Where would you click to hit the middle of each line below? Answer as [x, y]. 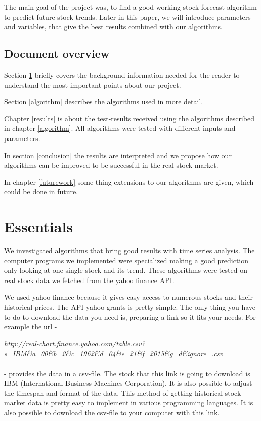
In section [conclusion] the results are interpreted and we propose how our [118, 155]
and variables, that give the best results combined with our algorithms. [113, 26]
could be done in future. [41, 192]
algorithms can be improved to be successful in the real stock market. [111, 165]
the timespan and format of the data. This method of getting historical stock [123, 393]
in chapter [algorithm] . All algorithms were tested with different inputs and [120, 128]
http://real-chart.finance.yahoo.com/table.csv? [75, 343]
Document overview [57, 54]
